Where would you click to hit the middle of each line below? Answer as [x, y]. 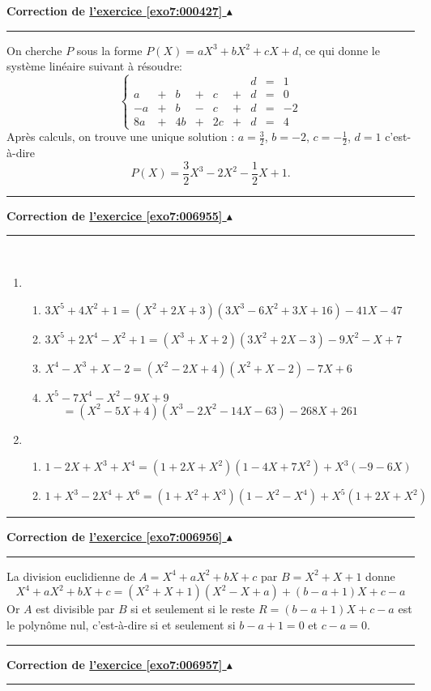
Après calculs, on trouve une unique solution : [121, 136]
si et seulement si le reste [193, 609]
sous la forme [109, 50]
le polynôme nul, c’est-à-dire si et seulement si [121, 625]
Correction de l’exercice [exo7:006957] [115, 664]
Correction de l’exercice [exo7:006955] [115, 215]
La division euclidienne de [71, 576]
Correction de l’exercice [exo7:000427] [115, 11]
